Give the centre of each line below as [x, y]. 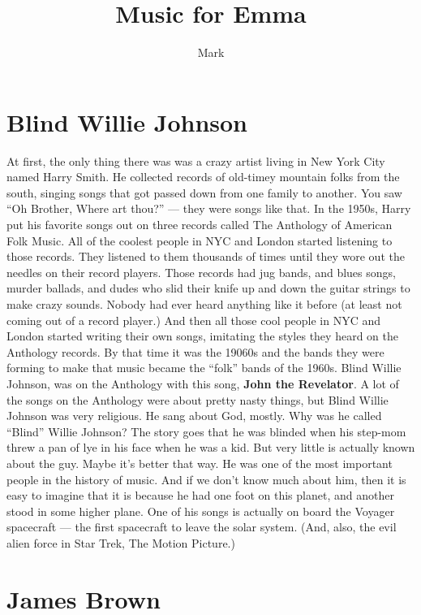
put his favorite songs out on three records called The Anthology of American [200, 225]
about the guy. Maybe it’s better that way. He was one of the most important [200, 463]
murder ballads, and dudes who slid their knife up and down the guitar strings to [208, 288]
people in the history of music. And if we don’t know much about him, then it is [206, 479]
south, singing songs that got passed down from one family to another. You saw [204, 192]
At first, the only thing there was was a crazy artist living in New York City [196, 160]
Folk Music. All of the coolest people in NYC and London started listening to [200, 240]
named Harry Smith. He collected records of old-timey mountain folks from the [203, 177]
